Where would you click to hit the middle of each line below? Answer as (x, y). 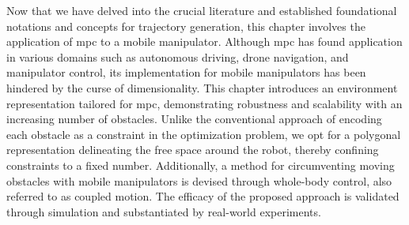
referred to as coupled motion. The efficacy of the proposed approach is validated (203, 196)
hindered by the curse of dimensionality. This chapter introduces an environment (202, 87)
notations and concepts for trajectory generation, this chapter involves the (186, 26)
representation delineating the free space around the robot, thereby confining (193, 150)
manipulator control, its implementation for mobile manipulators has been (186, 72)
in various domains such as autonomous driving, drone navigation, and (178, 56)
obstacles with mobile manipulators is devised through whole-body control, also (199, 180)
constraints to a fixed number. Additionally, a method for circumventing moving (201, 165)
